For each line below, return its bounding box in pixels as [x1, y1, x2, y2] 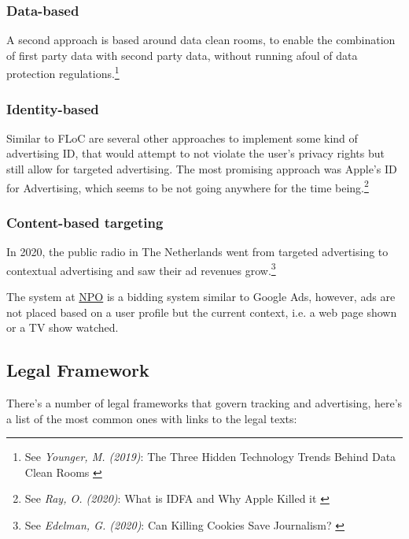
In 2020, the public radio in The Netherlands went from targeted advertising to [6, 243, 389, 260]
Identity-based [6, 99, 99, 118]
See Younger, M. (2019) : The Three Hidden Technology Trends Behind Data [24, 448, 396, 465]
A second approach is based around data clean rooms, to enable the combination [6, 32, 396, 48]
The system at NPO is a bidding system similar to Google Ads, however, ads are [6, 288, 396, 304]
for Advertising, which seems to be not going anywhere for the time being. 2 [6, 177, 369, 195]
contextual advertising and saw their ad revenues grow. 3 [6, 259, 276, 278]
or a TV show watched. [6, 319, 119, 336]
